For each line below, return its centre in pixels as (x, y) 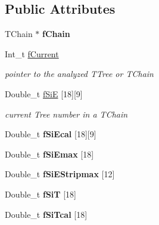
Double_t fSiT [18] (40, 194)
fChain (56, 34)
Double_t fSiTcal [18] (46, 214)
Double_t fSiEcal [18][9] (51, 134)
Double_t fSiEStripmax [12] (60, 174)
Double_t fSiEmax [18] (49, 154)
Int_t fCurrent (32, 53)
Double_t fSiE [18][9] (44, 93)
